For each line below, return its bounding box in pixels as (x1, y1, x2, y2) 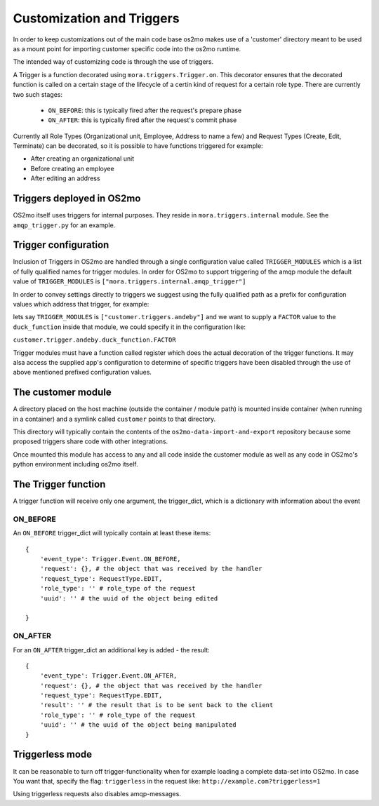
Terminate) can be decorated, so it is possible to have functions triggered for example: (13, 142, 263, 150)
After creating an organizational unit (30, 154, 135, 163)
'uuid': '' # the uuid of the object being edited (39, 594, 218, 603)
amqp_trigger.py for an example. (13, 221, 116, 229)
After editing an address (30, 174, 101, 182)
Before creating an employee (30, 164, 115, 173)
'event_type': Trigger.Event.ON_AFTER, (39, 672, 178, 680)
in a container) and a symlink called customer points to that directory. (13, 415, 216, 423)
